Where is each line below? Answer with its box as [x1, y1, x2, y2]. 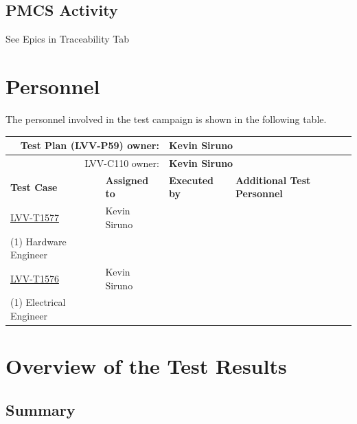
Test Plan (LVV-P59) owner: [20, 138, 159, 153]
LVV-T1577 [10, 210, 59, 224]
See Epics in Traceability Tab [5, 32, 129, 46]
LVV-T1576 [10, 271, 59, 285]
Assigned [105, 172, 149, 187]
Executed [168, 172, 214, 187]
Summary [5, 399, 76, 420]
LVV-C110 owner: [84, 155, 159, 170]
